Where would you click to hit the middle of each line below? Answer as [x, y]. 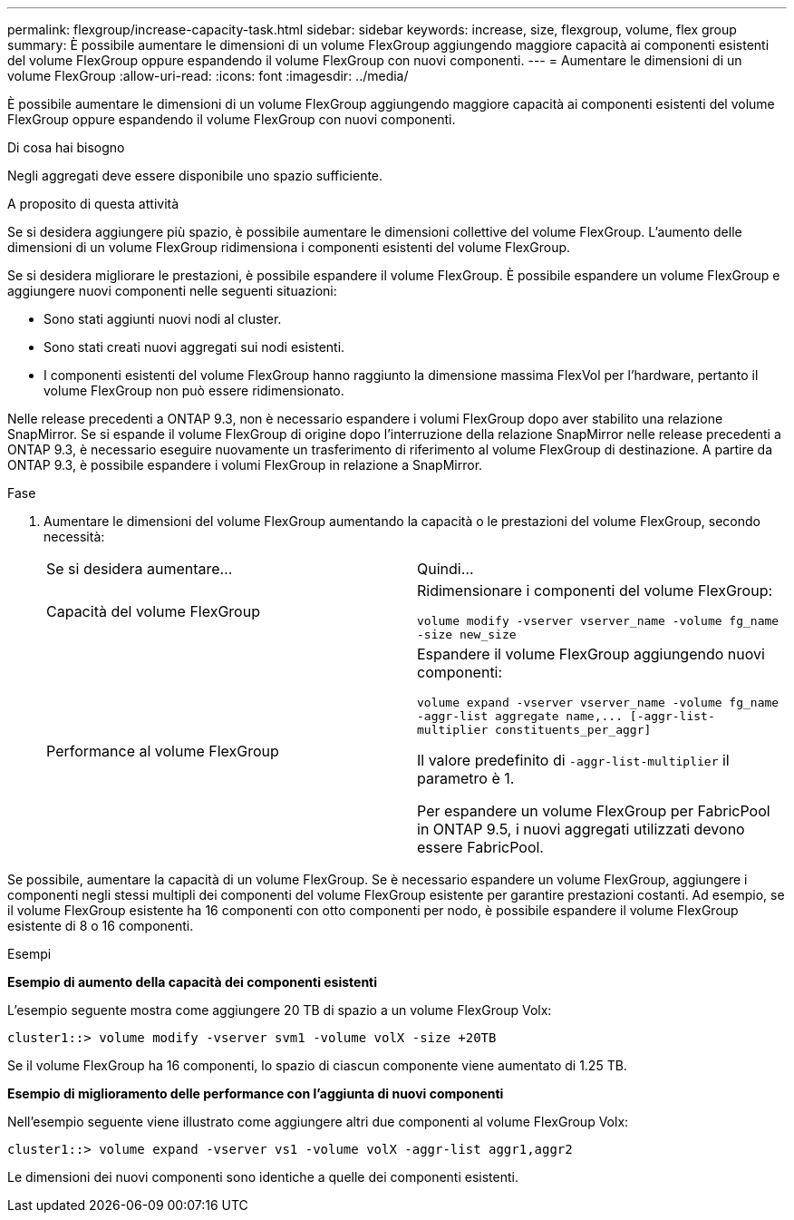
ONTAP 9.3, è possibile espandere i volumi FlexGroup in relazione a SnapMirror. [245, 465]
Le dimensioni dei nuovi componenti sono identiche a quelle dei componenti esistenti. [263, 1177]
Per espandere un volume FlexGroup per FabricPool [594, 811]
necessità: [74, 537]
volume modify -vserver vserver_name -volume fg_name [598, 621]
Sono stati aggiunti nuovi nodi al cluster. [163, 319]
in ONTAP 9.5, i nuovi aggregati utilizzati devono [581, 829]
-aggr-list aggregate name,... [520, 716]
